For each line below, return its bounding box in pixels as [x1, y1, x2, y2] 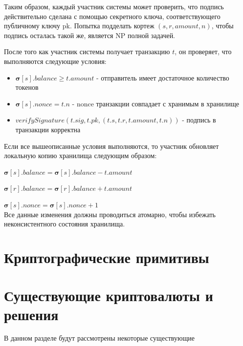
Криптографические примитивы [4, 247, 209, 267]
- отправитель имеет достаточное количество [96, 72, 229, 82]
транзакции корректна [15, 124, 81, 134]
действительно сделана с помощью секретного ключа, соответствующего [4, 11, 221, 21]
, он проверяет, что [175, 46, 232, 57]
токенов [15, 82, 39, 92]
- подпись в [182, 115, 216, 125]
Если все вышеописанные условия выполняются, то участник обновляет [4, 141, 219, 151]
